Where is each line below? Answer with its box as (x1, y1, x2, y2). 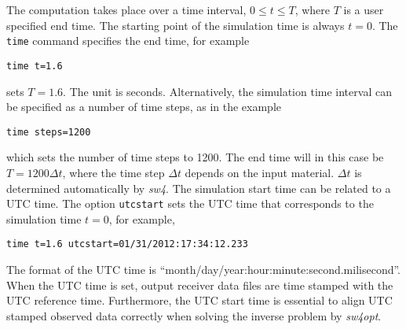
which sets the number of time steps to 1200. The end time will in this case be (6, 149, 384, 165)
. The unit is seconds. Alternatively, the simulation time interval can (63, 83, 392, 99)
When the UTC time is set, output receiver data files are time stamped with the (6, 276, 393, 293)
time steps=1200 (6, 126, 91, 138)
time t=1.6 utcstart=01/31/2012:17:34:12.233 (6, 238, 248, 250)
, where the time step (62, 164, 165, 180)
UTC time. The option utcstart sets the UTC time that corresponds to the (6, 195, 374, 212)
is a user (343, 2, 384, 17)
